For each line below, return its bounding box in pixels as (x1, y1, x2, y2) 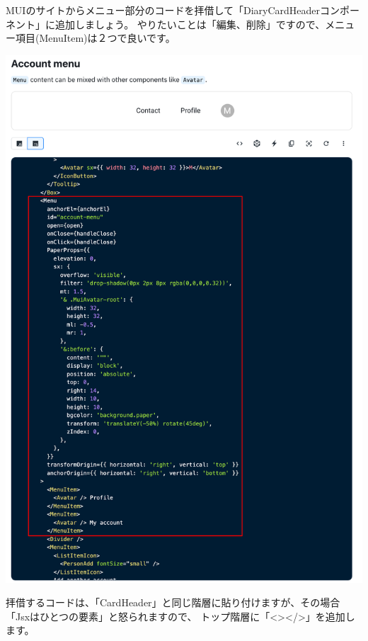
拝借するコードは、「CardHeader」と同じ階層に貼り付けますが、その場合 (6, 595, 340, 610)
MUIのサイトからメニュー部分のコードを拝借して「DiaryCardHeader (6, 3, 321, 17)
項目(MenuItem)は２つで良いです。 (15, 30, 176, 45)
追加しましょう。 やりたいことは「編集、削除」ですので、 (54, 16, 326, 31)
